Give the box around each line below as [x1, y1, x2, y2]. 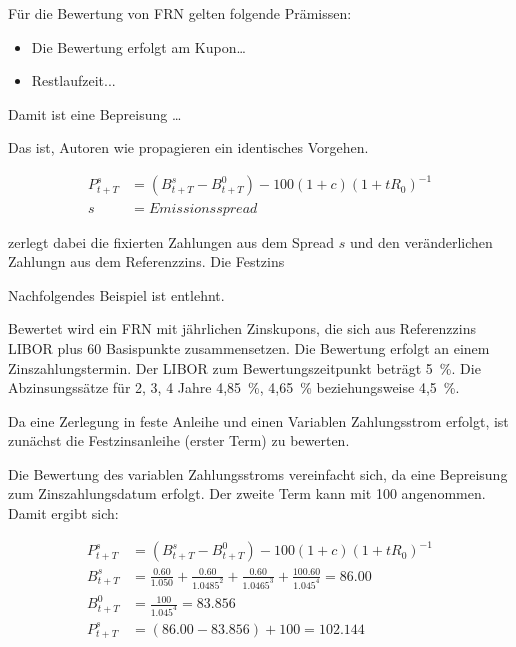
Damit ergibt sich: [8, 503, 119, 524]
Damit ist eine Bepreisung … [8, 103, 182, 124]
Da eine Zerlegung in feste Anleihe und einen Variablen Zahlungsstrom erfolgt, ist [8, 410, 509, 431]
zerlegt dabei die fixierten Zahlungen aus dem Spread [8, 231, 335, 252]
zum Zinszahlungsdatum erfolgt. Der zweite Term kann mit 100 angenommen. [8, 483, 486, 504]
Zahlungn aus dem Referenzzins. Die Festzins [8, 251, 285, 272]
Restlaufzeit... [31, 70, 116, 91]
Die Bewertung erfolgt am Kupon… [31, 36, 246, 57]
